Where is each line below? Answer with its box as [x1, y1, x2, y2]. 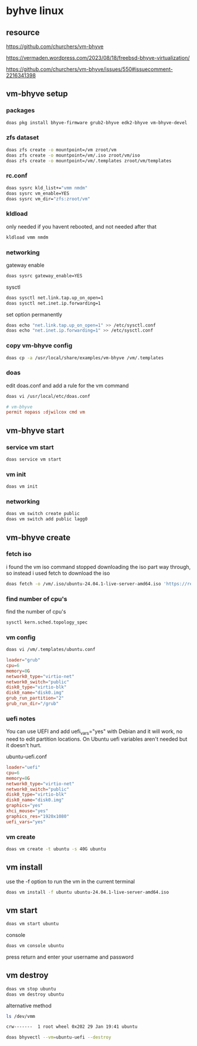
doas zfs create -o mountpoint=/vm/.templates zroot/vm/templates [6, 158, 172, 163]
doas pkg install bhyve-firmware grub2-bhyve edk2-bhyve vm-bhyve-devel [6, 120, 188, 125]
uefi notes [6, 714, 36, 723]
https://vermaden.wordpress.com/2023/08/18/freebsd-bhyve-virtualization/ [6, 54, 190, 61]
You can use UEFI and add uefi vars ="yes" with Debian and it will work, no [6, 728, 183, 736]
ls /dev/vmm [6, 1013, 35, 1019]
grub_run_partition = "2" [6, 696, 64, 701]
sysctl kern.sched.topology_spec [6, 619, 88, 625]
